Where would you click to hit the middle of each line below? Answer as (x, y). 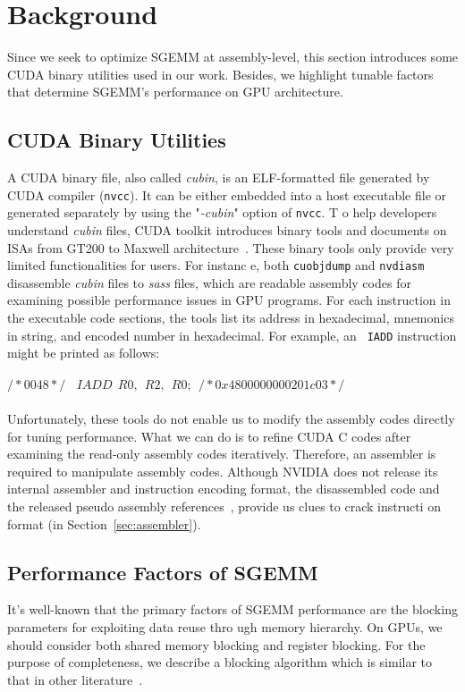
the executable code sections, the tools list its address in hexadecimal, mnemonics (231, 318)
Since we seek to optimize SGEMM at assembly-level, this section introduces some (233, 57)
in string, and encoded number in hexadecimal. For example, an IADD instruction (232, 335)
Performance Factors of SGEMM (163, 572)
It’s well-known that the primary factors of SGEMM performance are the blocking (232, 609)
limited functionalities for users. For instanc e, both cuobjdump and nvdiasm (216, 265)
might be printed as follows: (84, 353)
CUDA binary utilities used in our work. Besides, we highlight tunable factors (220, 74)
